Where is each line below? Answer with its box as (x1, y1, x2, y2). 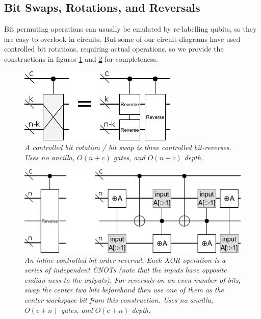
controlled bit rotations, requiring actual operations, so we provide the (4, 43, 224, 54)
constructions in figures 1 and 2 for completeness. (4, 53, 158, 64)
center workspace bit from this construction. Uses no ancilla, (24, 295, 214, 305)
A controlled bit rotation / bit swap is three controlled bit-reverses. (24, 142, 231, 153)
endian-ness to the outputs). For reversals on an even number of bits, (24, 274, 241, 285)
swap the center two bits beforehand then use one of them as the (24, 284, 224, 295)
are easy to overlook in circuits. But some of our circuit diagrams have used (4, 33, 241, 44)
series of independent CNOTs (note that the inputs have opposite (24, 264, 227, 275)
